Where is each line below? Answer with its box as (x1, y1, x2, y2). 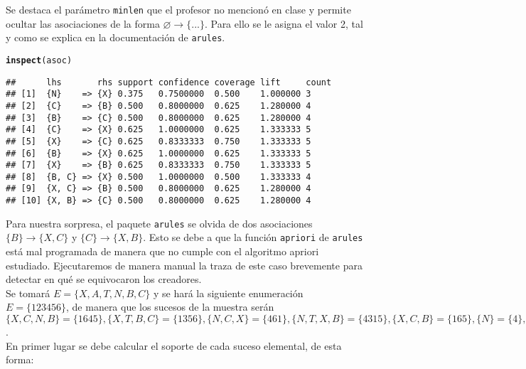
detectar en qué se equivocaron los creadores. (6, 272, 202, 287)
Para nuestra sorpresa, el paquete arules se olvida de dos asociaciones (6, 215, 313, 230)
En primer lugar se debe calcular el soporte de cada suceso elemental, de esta (6, 338, 342, 353)
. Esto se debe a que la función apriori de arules (143, 230, 363, 245)
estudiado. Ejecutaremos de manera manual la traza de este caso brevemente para (6, 257, 363, 272)
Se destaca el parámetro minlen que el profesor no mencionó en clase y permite (6, 2, 351, 16)
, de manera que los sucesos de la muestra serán (66, 299, 274, 314)
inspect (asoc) (6, 55, 73, 65)
